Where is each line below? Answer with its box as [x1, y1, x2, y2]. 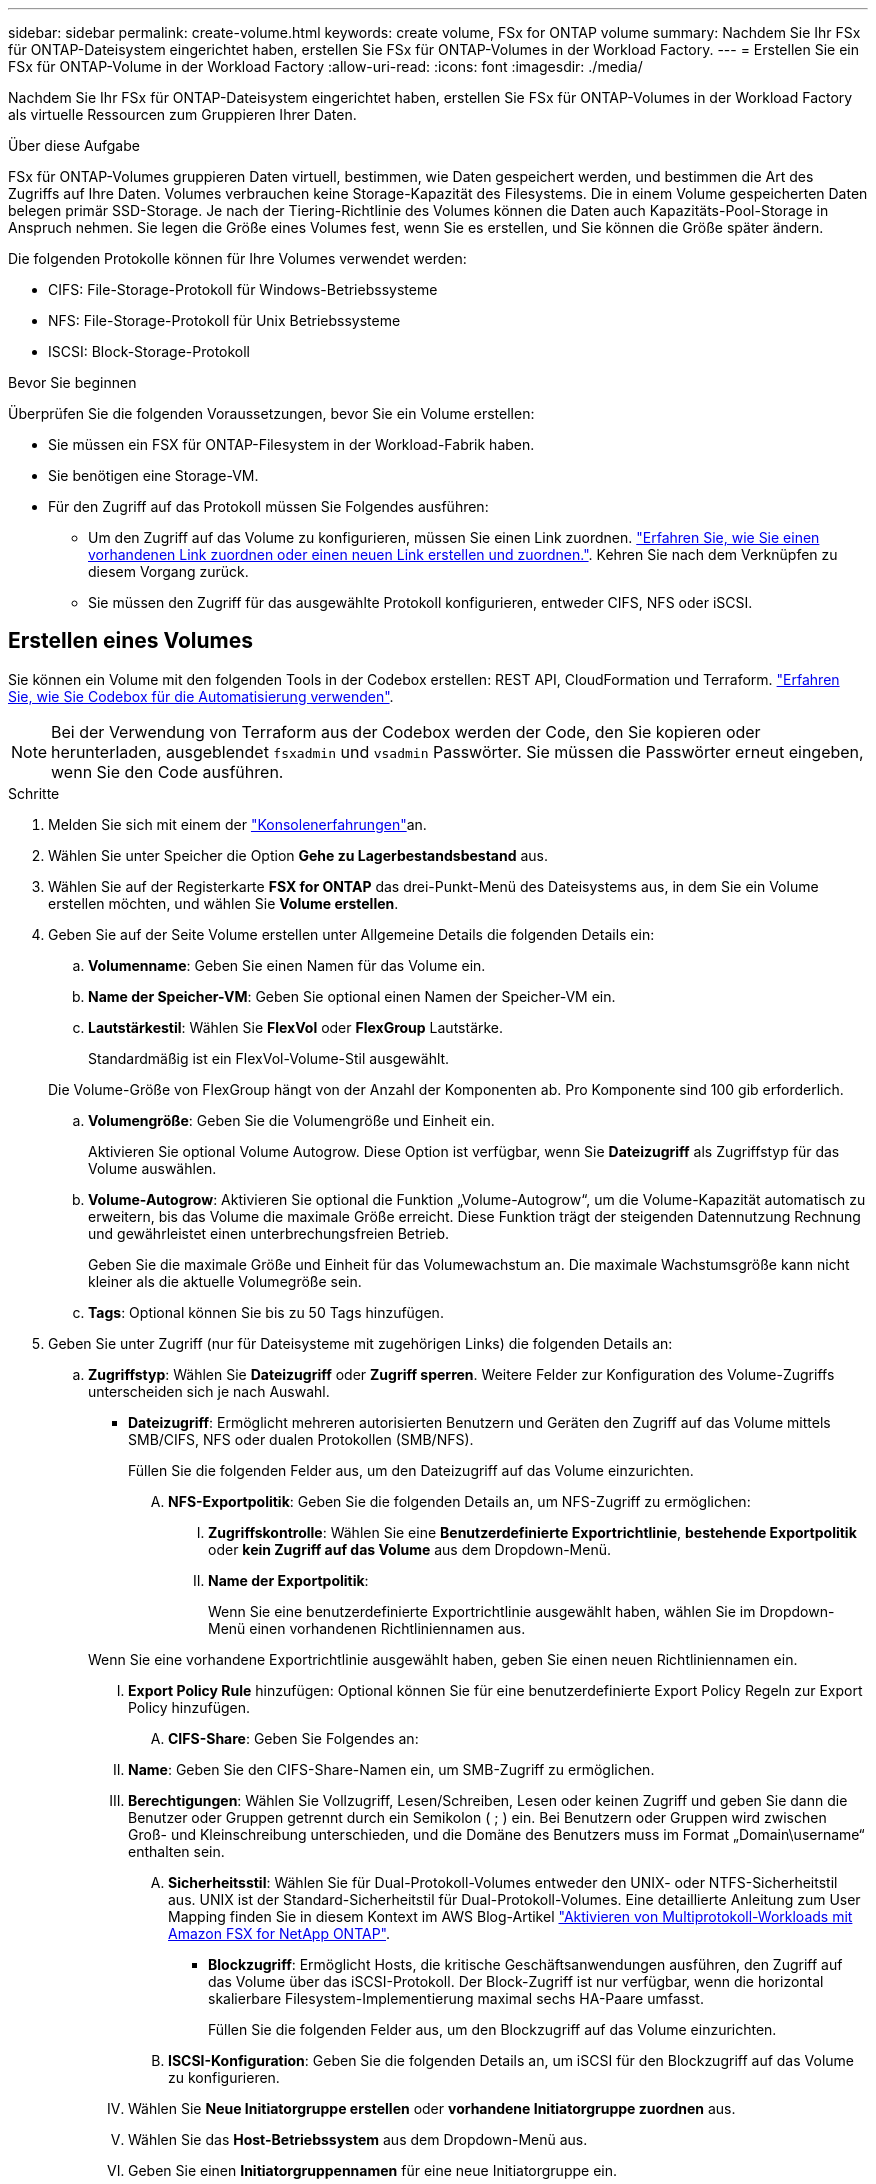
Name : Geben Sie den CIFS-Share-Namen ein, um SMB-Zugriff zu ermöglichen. [128, 1760, 655, 1778]
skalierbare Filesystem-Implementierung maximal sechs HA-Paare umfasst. [208, 1989, 704, 2007]
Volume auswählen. [88, 1159, 217, 1177]
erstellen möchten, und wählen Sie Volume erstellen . [48, 894, 399, 912]
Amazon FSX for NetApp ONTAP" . [168, 1924, 391, 1942]
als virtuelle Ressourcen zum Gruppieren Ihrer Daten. [8, 106, 357, 123]
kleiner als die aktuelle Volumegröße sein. [88, 1272, 362, 1290]
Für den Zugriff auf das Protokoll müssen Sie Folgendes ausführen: [48, 498, 489, 515]
